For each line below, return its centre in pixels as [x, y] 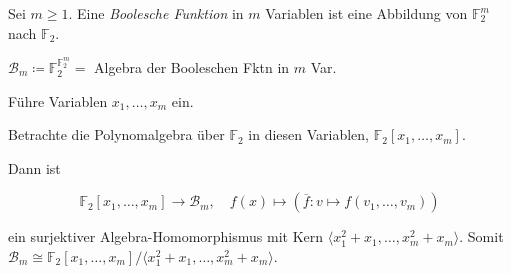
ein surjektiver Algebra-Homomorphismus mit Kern [166, 236]
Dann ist [34, 167]
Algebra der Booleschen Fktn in [192, 66]
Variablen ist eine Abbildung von [366, 13]
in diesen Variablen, [309, 134]
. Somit [481, 236]
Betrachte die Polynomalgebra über [116, 134]
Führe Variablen [58, 100]
